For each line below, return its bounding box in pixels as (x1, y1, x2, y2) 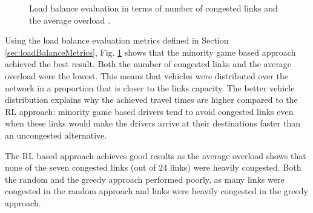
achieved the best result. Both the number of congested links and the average (5, 57, 292, 70)
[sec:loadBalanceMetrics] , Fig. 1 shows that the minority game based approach (5, 45, 296, 58)
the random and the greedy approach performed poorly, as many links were (5, 172, 285, 185)
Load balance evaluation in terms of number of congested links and (29, 2, 278, 14)
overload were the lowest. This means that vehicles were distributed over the (5, 69, 288, 82)
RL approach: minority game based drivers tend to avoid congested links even (5, 105, 294, 117)
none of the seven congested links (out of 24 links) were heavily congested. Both (5, 161, 301, 174)
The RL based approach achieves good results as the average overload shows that (5, 149, 306, 162)
